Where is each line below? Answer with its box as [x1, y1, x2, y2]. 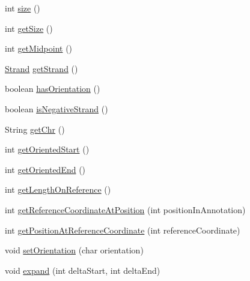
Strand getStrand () [5, 62, 78, 74]
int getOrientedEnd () [5, 163, 86, 175]
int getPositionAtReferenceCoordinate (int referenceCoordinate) [5, 223, 240, 236]
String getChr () [5, 122, 65, 135]
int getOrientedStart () [5, 143, 90, 156]
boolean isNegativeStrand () [5, 102, 108, 115]
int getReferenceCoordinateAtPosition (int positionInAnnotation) [5, 203, 246, 216]
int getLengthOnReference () [5, 183, 111, 196]
